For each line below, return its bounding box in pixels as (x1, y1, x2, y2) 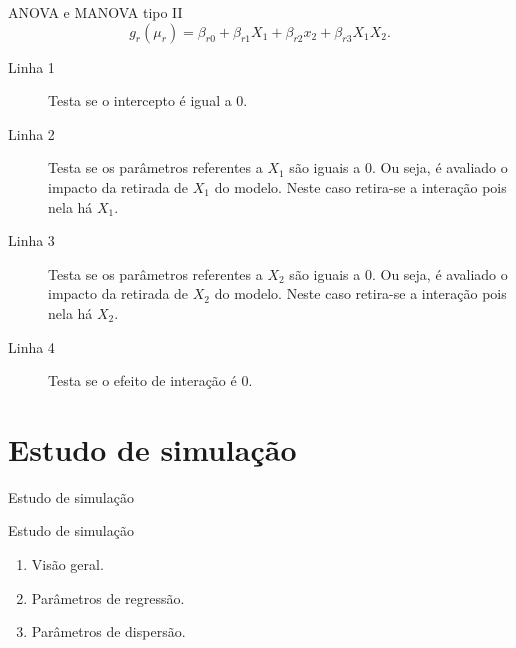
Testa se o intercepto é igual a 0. (48, 90, 248, 111)
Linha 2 (8, 123, 55, 144)
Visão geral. (31, 554, 104, 575)
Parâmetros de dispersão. (31, 621, 186, 642)
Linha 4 (8, 336, 55, 357)
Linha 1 (8, 56, 55, 77)
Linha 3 (8, 230, 55, 251)
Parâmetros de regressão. (31, 587, 185, 608)
